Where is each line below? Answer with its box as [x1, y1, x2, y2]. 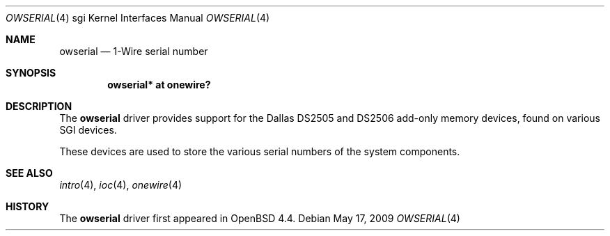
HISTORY [6, 200, 49, 212]
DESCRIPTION [6, 100, 72, 112]
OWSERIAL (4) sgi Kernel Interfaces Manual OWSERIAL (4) [6, 12, 270, 24]
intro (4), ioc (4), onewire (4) [59, 179, 182, 191]
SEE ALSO [6, 167, 53, 179]
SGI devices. [59, 124, 117, 136]
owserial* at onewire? [107, 79, 211, 91]
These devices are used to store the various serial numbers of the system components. [59, 145, 460, 157]
